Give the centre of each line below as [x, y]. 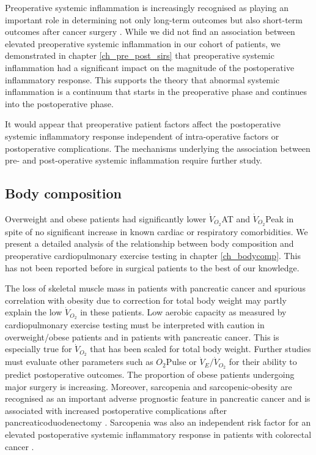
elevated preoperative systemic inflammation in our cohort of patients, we [143, 43]
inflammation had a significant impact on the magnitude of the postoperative [150, 67]
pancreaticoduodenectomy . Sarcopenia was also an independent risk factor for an [158, 422]
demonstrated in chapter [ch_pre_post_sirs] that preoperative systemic [140, 55]
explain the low [34, 312]
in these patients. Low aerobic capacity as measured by [183, 312]
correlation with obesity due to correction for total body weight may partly [146, 300]
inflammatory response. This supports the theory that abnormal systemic [142, 79]
